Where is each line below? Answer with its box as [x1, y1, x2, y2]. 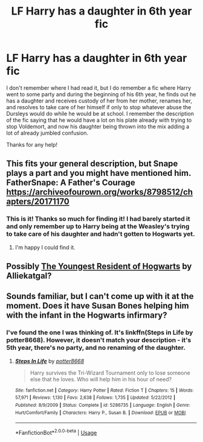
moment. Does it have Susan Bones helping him [6, 301, 189, 311]
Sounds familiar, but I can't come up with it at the [6, 291, 194, 301]
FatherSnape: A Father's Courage [6, 178, 135, 188]
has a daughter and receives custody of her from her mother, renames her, [6, 97, 192, 104]
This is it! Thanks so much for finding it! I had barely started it [6, 215, 190, 223]
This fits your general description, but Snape [6, 159, 178, 169]
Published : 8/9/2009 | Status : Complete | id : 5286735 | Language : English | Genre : [14, 402, 190, 409]
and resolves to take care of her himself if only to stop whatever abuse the [6, 103, 192, 110]
